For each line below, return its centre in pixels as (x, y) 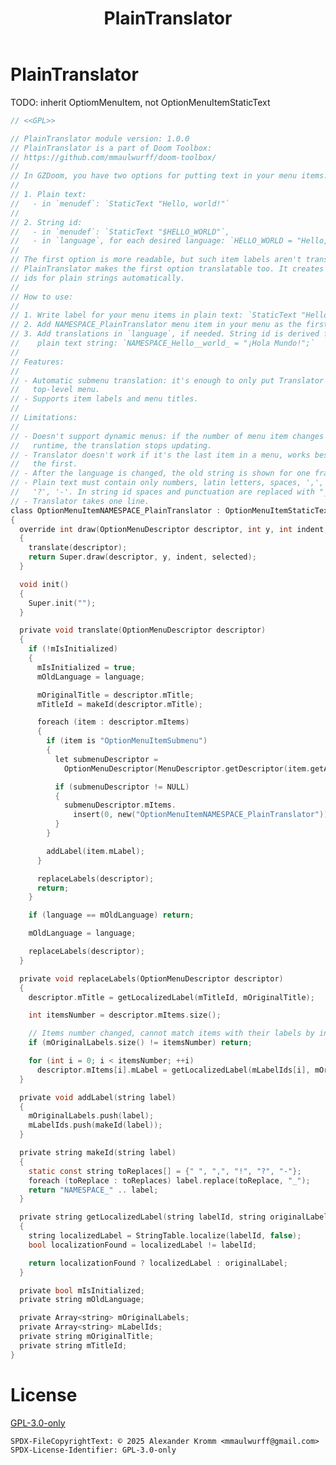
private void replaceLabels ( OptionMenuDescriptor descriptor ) (151, 978)
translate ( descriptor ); (78, 548)
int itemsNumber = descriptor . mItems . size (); (125, 1015)
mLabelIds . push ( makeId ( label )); (95, 1125)
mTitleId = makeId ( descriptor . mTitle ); (119, 704)
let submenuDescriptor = (106, 759)
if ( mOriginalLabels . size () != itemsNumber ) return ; (140, 1043)
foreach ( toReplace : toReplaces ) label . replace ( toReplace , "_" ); (169, 1180)
